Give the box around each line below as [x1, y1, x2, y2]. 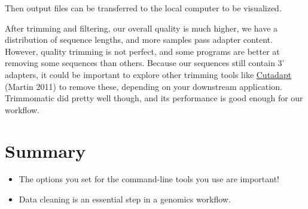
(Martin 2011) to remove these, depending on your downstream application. [5, 80, 282, 92]
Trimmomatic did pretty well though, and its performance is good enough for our [5, 92, 303, 104]
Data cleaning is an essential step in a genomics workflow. [19, 193, 231, 205]
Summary [5, 138, 86, 163]
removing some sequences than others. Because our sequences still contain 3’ [5, 57, 285, 69]
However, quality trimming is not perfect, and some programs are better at [5, 45, 280, 57]
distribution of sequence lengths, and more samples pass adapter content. [5, 33, 273, 46]
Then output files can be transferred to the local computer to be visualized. [5, 2, 282, 14]
